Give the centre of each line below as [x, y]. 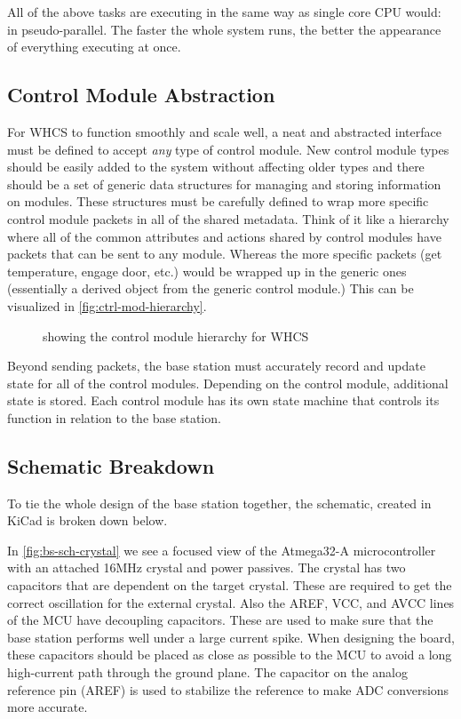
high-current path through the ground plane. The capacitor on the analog [207, 672]
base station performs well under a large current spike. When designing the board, [231, 637]
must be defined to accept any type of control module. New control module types [228, 149]
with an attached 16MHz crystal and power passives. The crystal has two [207, 567]
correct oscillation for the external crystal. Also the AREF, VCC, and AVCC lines [231, 602]
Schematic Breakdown [111, 465]
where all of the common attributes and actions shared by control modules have [224, 236]
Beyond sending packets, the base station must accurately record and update [216, 366]
